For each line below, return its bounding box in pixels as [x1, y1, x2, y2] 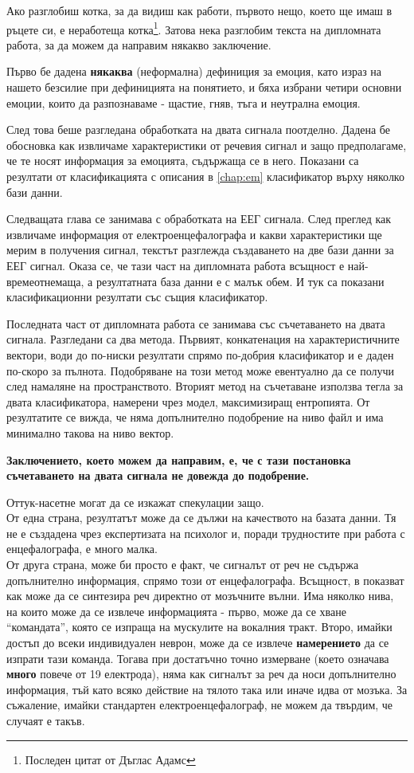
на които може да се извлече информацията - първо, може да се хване [6, 602, 346, 619]
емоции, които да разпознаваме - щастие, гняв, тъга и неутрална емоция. [6, 94, 361, 111]
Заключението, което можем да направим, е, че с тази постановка [6, 451, 351, 468]
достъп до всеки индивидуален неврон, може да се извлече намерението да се [6, 634, 389, 651]
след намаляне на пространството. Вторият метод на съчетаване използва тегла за [6, 378, 404, 394]
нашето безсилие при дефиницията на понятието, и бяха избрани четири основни [6, 79, 402, 96]
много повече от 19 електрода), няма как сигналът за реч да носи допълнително [6, 665, 396, 682]
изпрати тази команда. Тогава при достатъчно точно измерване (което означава [6, 649, 389, 666]
